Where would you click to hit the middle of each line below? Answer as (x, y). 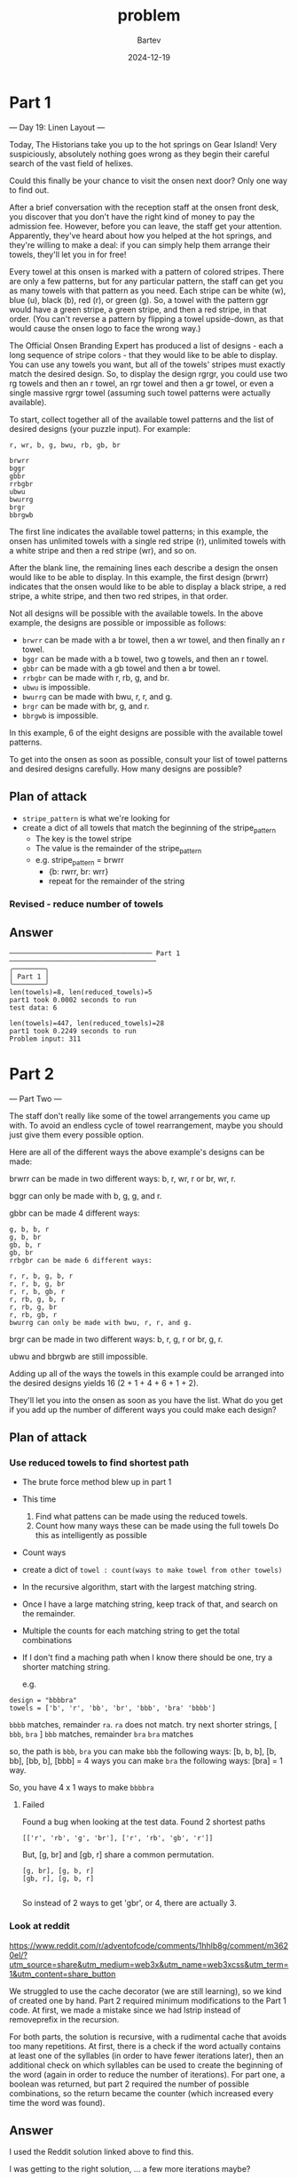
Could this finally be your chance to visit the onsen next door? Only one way (149, 180)
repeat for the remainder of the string (117, 881)
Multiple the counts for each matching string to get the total (131, 1631)
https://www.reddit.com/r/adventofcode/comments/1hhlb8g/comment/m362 (149, 1945)
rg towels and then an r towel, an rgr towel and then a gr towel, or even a (141, 383)
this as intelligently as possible (91, 1536)
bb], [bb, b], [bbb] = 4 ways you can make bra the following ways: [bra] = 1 (146, 1761)
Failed (33, 1805)
